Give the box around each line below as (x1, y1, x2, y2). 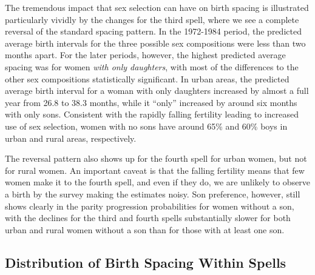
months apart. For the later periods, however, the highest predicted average (5, 48, 286, 61)
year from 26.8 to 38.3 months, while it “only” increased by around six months (5, 96, 297, 108)
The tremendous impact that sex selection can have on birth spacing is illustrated (5, 1, 309, 13)
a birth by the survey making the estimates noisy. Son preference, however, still (5, 187, 300, 200)
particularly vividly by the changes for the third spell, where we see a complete (5, 13, 299, 25)
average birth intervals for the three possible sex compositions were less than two (5, 36, 306, 49)
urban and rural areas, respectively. (5, 131, 137, 144)
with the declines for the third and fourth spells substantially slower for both (5, 211, 291, 224)
